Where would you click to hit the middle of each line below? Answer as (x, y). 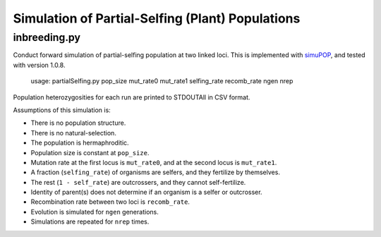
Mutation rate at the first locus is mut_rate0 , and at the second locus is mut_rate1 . (154, 162)
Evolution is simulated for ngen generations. (95, 212)
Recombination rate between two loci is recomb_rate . (110, 202)
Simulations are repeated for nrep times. (90, 221)
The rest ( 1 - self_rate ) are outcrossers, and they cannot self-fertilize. (138, 182)
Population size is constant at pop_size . (90, 152)
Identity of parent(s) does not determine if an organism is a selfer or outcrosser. (146, 192)
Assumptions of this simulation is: (62, 110)
